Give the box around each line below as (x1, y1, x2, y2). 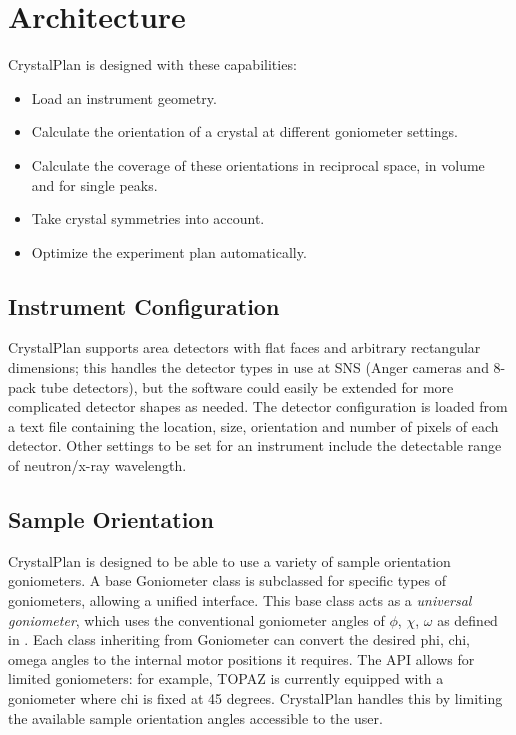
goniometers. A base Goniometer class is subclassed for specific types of (8, 570, 447, 591)
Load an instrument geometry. (31, 87, 217, 108)
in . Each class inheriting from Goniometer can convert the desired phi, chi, (8, 629, 470, 650)
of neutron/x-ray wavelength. (8, 455, 187, 476)
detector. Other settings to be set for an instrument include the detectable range (8, 435, 502, 456)
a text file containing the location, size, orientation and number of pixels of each (8, 415, 499, 436)
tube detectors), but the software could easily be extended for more (40, 376, 454, 397)
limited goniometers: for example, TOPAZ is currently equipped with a (8, 668, 444, 689)
